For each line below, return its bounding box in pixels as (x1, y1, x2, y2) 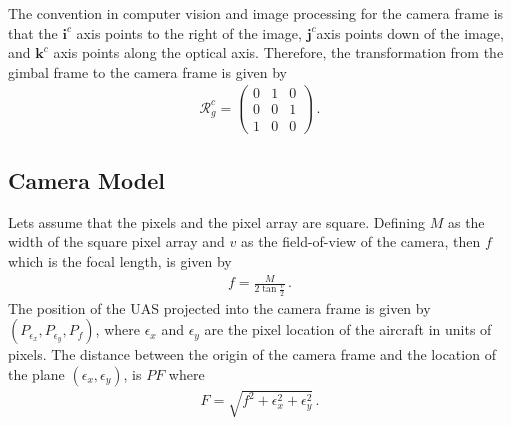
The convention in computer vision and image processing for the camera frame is (8, 3, 504, 23)
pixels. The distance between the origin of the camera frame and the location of (8, 344, 496, 365)
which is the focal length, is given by (8, 250, 232, 271)
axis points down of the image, (316, 22, 504, 43)
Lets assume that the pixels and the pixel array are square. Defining (8, 211, 426, 232)
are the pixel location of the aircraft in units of (204, 319, 492, 340)
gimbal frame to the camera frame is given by (8, 61, 287, 82)
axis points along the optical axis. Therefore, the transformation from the (53, 42, 504, 63)
